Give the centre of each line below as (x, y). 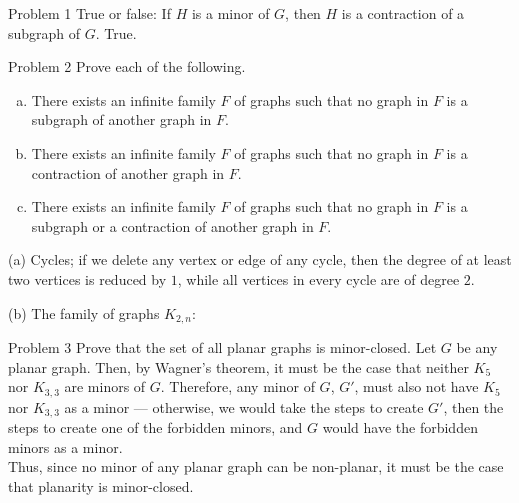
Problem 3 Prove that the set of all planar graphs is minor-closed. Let (222, 346)
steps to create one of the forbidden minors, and (155, 427)
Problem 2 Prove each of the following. (127, 66)
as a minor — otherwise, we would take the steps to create (244, 406)
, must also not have (416, 386)
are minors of (105, 386)
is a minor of (230, 13)
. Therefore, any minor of (237, 386)
